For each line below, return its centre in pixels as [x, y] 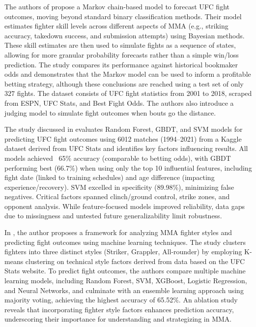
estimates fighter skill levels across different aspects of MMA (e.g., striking [116, 26]
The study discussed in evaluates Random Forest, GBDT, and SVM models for [124, 129]
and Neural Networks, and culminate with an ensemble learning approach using [124, 290]
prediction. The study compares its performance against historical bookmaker [121, 64]
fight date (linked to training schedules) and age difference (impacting [110, 177]
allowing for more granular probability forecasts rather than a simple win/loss [122, 54]
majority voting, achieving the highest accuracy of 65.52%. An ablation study [121, 300]
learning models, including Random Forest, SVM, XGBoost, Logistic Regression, [126, 281]
